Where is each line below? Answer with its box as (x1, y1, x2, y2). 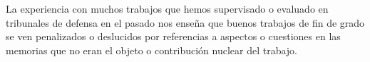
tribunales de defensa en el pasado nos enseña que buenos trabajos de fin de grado (6, 15, 365, 30)
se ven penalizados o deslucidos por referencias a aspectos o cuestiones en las (6, 29, 341, 44)
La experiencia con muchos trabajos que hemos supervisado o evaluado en (6, 1, 329, 15)
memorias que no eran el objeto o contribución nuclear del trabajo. (6, 42, 298, 57)
